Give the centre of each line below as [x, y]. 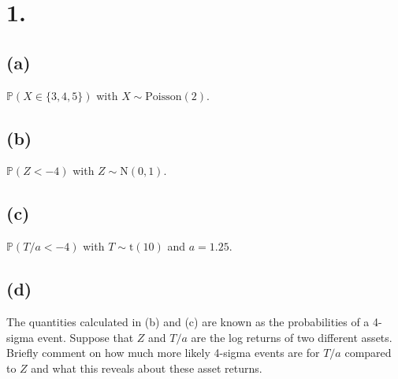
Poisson [164, 97]
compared [368, 353]
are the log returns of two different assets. [292, 337]
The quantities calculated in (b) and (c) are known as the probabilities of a [188, 321]
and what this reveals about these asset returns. [147, 368]
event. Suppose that [86, 337]
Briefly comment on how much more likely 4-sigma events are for [163, 353]
